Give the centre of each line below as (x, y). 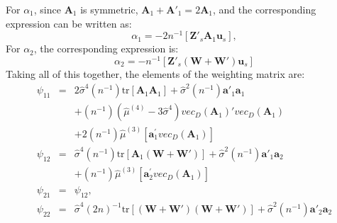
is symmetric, (109, 9)
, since (47, 9)
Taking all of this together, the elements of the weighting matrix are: (155, 73)
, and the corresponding (265, 9)
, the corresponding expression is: (106, 48)
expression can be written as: (69, 23)
